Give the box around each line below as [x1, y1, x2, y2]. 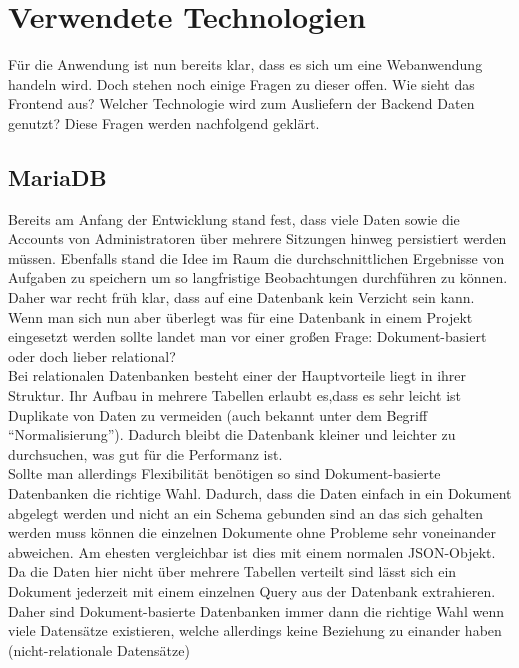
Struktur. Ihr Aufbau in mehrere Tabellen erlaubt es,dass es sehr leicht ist [8, 385, 462, 406]
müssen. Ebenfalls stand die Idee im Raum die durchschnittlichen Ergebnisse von [8, 247, 505, 268]
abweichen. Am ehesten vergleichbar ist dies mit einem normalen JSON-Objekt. [8, 541, 496, 562]
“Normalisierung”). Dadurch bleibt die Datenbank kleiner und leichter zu [8, 424, 456, 445]
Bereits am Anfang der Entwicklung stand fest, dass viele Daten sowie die [8, 208, 460, 229]
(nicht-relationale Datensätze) [8, 639, 190, 660]
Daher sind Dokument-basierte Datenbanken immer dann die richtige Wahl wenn [8, 600, 504, 621]
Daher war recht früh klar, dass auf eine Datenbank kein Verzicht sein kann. [8, 287, 475, 308]
